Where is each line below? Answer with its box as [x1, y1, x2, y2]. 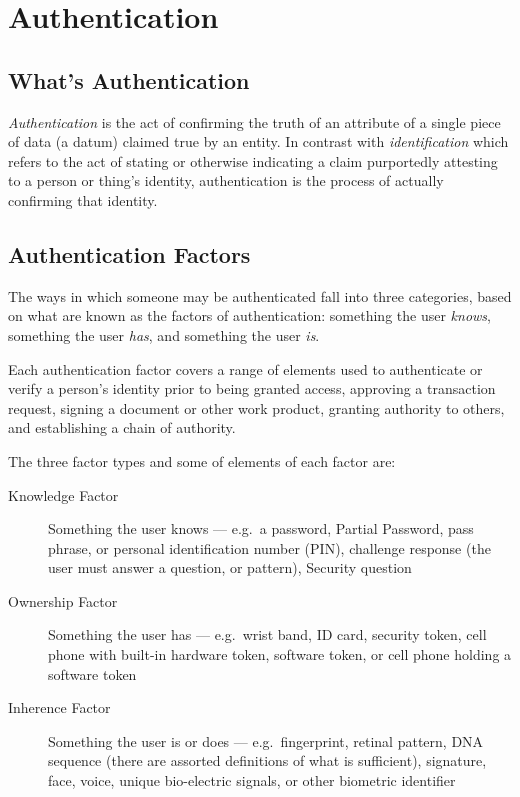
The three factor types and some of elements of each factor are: [8, 450, 396, 471]
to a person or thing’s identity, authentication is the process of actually [8, 170, 444, 191]
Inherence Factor [8, 697, 111, 718]
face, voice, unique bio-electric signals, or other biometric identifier [48, 770, 456, 791]
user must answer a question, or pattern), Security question [48, 557, 412, 578]
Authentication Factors [8, 238, 251, 269]
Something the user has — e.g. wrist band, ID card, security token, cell [48, 624, 487, 645]
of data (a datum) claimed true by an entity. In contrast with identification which [8, 131, 509, 152]
